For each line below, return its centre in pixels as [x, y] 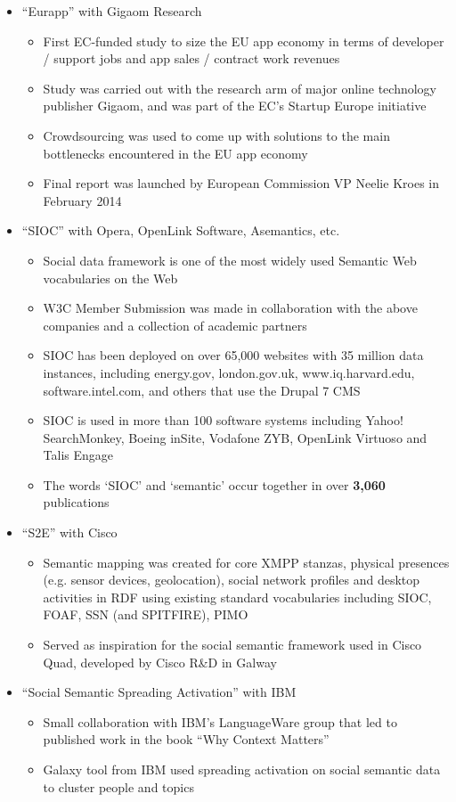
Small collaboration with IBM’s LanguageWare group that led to [220, 721]
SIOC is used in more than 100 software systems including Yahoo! [223, 420]
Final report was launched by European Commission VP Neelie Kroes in [241, 183]
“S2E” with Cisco [69, 532]
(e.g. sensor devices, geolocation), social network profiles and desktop [232, 580]
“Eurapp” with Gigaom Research [112, 11]
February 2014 [82, 200]
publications [76, 502]
